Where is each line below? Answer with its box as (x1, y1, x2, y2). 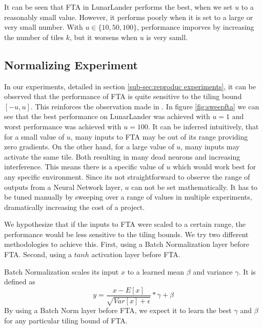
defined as (4, 276, 35, 287)
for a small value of (4, 131, 65, 142)
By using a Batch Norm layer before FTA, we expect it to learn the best (4, 305, 232, 316)
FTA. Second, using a (4, 249, 72, 260)
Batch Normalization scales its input (4, 266, 119, 277)
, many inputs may (180, 141, 240, 152)
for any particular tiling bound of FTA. (4, 315, 128, 325)
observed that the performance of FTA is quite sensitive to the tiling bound (4, 91, 242, 102)
